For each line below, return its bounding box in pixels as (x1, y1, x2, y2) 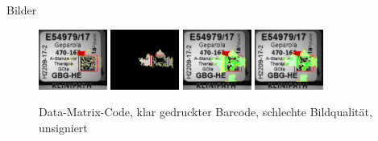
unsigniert (39, 119, 88, 135)
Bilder (6, 2, 37, 18)
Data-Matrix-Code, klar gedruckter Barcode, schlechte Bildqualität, (39, 103, 372, 120)
